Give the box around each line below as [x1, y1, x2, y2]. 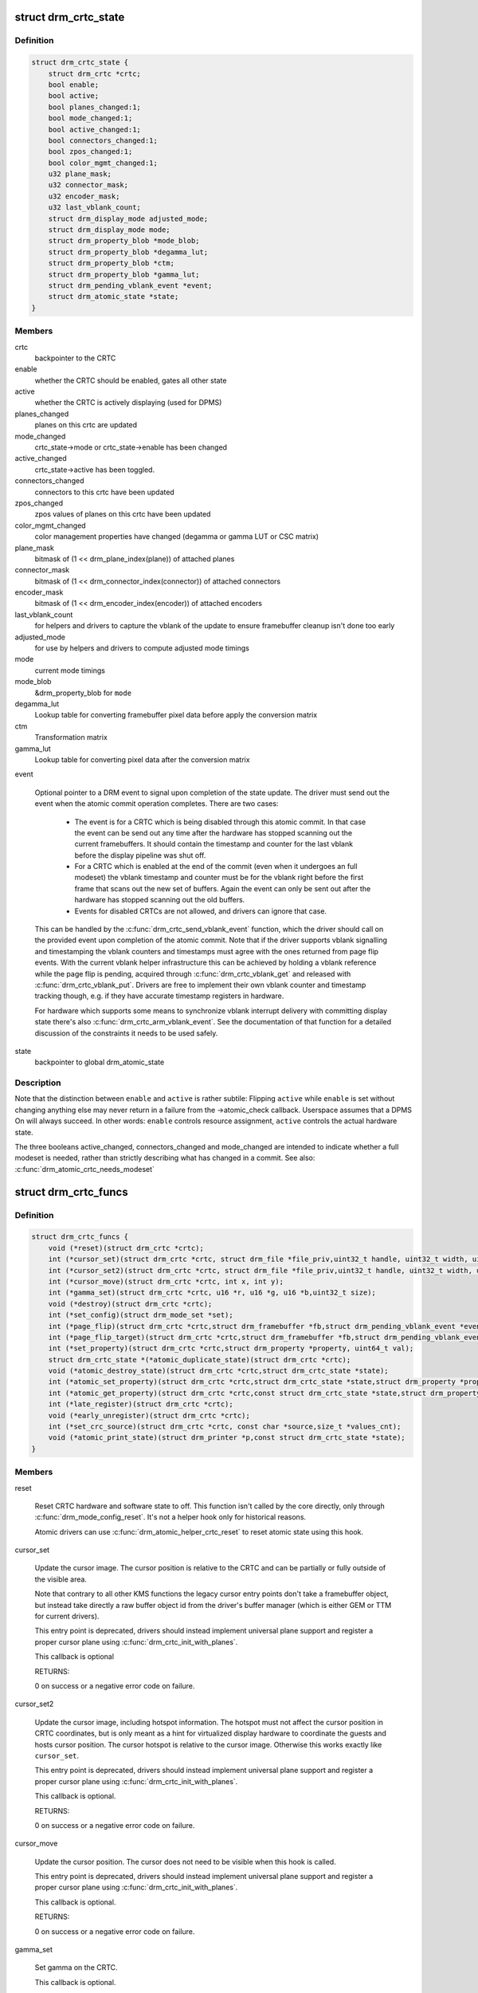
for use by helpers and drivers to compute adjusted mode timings [34, 643, 250, 653]
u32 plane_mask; [48, 170, 112, 179]
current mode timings [34, 666, 105, 675]
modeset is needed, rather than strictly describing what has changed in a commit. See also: [14, 1153, 315, 1163]
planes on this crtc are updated [34, 420, 138, 430]
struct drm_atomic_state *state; [48, 292, 179, 301]
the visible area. [34, 1574, 88, 1584]
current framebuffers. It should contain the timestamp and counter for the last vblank [74, 839, 354, 849]
